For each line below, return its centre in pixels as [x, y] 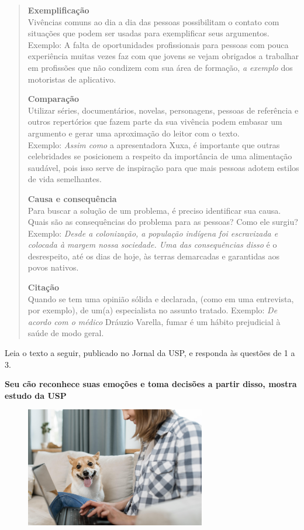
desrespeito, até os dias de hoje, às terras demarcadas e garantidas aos [153, 256]
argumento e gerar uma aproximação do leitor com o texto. [134, 133]
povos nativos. [53, 267]
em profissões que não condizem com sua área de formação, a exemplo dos [160, 67]
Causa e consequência [72, 198]
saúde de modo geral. [66, 333]
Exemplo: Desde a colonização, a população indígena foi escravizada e [153, 233]
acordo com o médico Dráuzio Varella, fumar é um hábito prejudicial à [154, 321]
